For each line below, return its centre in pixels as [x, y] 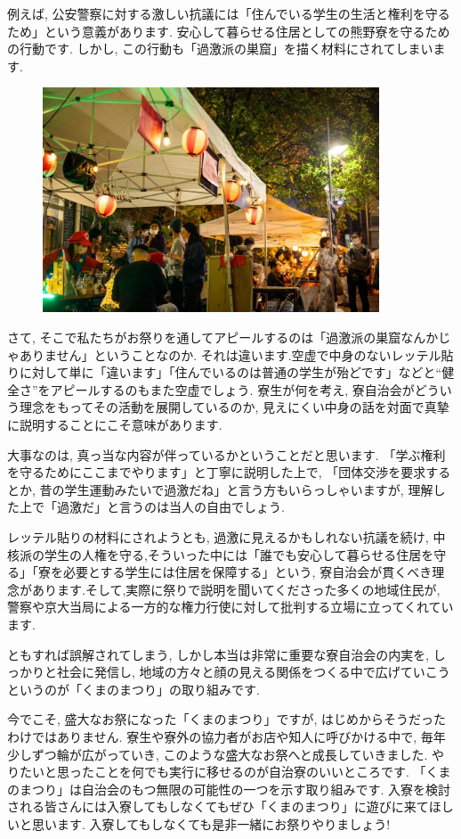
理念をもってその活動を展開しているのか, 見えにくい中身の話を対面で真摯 [234, 407]
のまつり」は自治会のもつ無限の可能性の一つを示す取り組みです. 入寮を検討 [229, 789]
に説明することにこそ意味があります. [115, 425]
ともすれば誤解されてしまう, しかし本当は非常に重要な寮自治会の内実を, [218, 654]
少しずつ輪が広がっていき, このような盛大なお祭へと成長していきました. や [226, 754]
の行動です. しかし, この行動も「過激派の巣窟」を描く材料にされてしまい [220, 49]
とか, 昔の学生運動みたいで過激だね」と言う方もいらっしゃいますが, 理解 [220, 489]
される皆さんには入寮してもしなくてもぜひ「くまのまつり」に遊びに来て [218, 806]
